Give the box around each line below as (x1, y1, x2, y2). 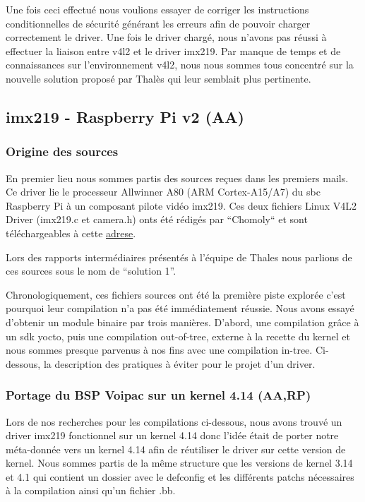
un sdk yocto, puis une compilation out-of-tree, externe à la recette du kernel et (6, 328, 350, 343)
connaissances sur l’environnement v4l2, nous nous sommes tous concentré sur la (6, 57, 354, 72)
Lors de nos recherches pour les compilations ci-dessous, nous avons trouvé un (6, 414, 342, 429)
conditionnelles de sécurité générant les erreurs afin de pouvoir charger (6, 16, 311, 30)
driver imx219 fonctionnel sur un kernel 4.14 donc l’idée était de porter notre (6, 428, 339, 443)
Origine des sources (6, 143, 119, 160)
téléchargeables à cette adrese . (6, 225, 136, 240)
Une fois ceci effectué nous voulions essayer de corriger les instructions (6, 2, 309, 16)
